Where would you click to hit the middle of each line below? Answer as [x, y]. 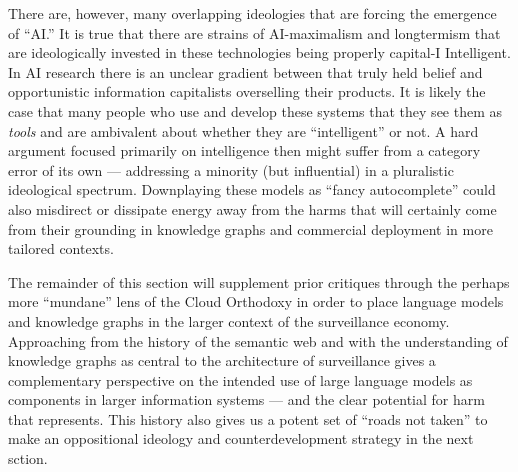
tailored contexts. [61, 248]
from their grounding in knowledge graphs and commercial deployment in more [250, 228]
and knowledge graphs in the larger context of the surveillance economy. [229, 320]
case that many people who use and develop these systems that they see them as [255, 110]
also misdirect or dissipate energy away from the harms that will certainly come [252, 208]
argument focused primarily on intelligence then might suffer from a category [244, 150]
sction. [28, 458]
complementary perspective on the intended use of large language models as [240, 379]
